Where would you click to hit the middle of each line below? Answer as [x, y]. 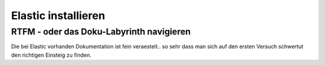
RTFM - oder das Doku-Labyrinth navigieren [101, 32]
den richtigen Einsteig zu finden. [51, 55]
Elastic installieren [58, 16]
